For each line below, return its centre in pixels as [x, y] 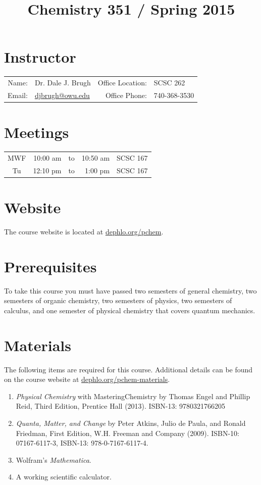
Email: [18, 95]
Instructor [40, 57]
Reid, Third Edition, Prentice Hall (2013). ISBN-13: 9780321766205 [121, 406]
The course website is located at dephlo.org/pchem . [84, 231]
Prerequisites [50, 266]
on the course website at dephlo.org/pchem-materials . [87, 379]
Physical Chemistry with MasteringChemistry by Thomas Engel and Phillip [133, 396]
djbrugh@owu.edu [62, 95]
